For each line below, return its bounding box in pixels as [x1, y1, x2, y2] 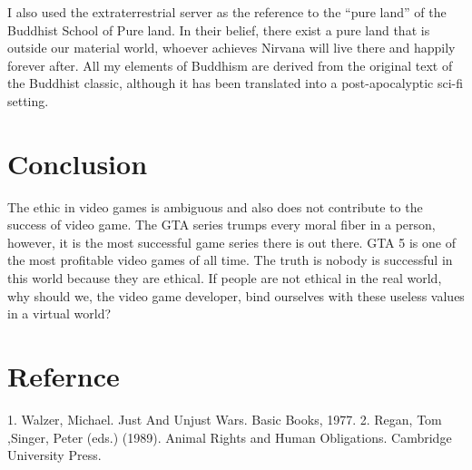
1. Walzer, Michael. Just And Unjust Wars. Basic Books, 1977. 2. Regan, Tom [7, 409, 442, 428]
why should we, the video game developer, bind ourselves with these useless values [7, 286, 465, 305]
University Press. [7, 446, 102, 465]
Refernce [7, 357, 120, 395]
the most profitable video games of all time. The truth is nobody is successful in [7, 250, 453, 269]
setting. [7, 91, 49, 110]
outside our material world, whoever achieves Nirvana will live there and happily [7, 38, 456, 57]
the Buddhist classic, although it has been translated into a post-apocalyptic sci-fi [7, 73, 464, 93]
